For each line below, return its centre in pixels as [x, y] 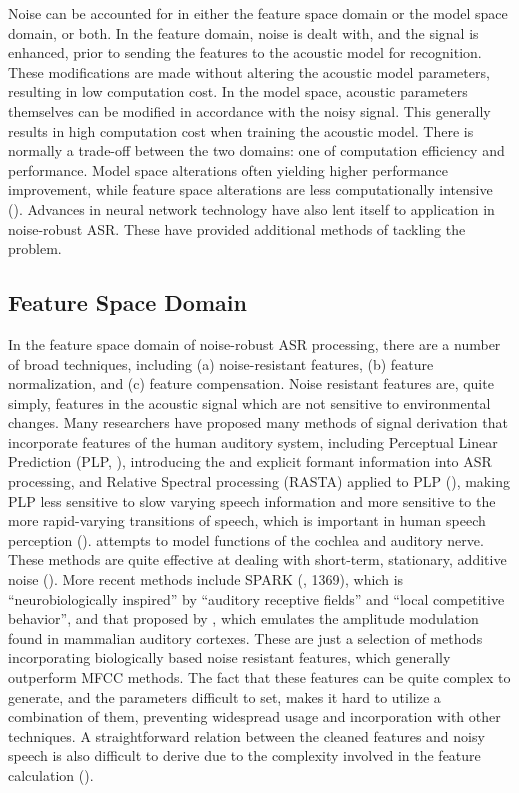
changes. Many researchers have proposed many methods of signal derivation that [258, 422]
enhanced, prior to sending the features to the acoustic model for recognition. [245, 52]
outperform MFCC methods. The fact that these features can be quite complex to [259, 677]
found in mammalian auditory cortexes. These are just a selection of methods [245, 637]
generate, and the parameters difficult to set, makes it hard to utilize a [224, 696]
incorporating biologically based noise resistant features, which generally [229, 657]
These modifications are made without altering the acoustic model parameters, [249, 71]
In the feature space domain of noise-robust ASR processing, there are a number [254, 343]
